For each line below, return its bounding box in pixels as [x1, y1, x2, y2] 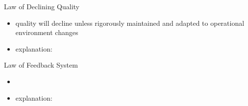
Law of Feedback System [4, 60, 78, 70]
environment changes [15, 27, 78, 37]
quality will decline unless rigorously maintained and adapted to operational [15, 18, 245, 28]
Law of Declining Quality [4, 1, 80, 11]
